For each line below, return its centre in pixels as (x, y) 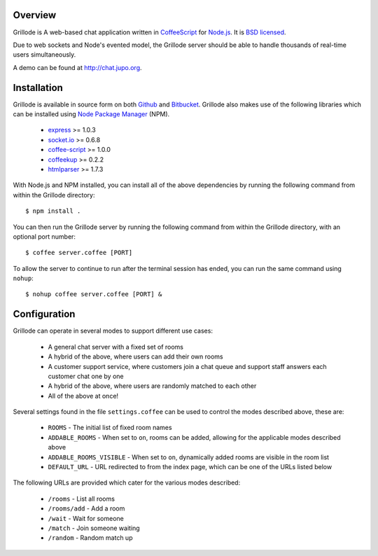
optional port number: (44, 236)
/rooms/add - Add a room (86, 508)
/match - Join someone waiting (94, 528)
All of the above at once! (83, 396)
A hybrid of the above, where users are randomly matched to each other (152, 386)
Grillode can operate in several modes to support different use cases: (113, 331)
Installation (38, 88)
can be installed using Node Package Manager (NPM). (91, 114)
